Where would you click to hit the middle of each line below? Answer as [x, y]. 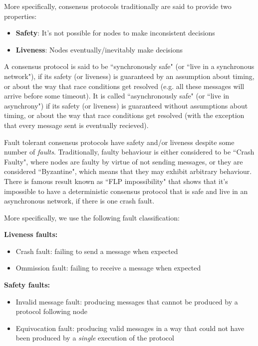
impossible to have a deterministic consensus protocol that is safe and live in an [126, 191]
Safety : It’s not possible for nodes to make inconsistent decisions [115, 33]
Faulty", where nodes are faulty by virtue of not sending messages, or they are [124, 161]
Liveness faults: [31, 234]
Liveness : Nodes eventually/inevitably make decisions [99, 49]
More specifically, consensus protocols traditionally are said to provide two [118, 6]
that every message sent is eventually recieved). [76, 125]
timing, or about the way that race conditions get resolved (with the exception [124, 115]
